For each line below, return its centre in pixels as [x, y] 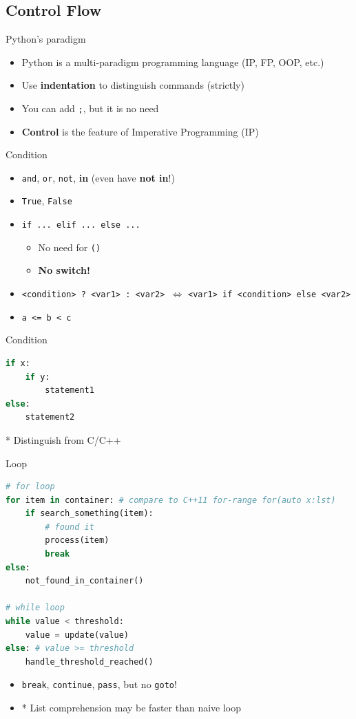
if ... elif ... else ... [81, 225]
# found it [70, 527]
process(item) [77, 540]
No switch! [64, 270]
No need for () [70, 247]
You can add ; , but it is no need [90, 108]
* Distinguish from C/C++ [63, 439]
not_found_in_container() [84, 581]
